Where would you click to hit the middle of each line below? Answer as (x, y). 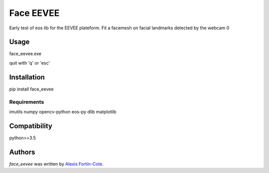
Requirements (27, 102)
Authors (22, 152)
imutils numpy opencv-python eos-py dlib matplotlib (63, 111)
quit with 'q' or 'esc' (30, 63)
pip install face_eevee (32, 89)
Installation (27, 77)
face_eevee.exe (25, 54)
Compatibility (31, 126)
